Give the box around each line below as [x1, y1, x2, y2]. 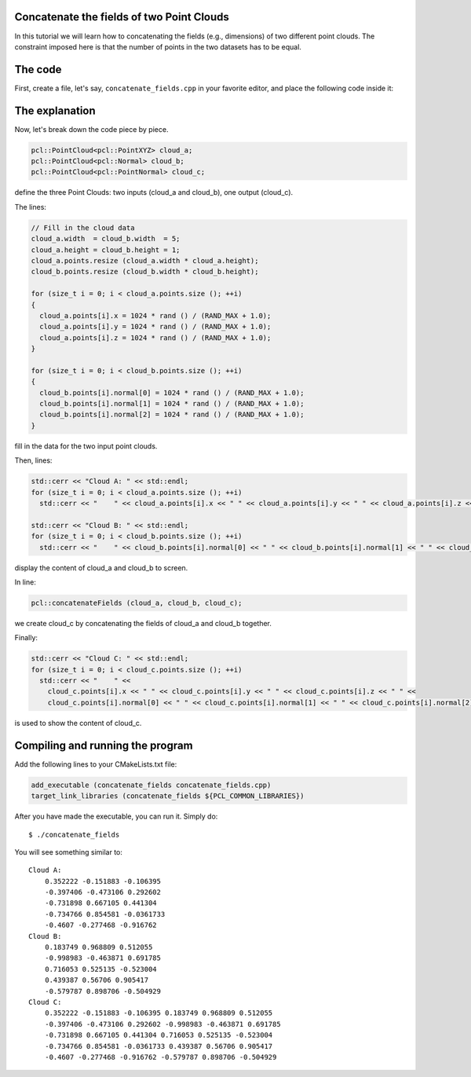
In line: [14, 577, 37, 587]
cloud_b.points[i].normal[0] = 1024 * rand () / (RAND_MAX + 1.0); [39, 388, 305, 397]
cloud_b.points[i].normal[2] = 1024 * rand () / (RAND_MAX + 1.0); [39, 410, 305, 419]
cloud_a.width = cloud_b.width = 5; [31, 234, 181, 244]
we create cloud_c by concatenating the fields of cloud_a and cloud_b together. [14, 618, 272, 628]
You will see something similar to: [14, 847, 123, 856]
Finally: [14, 633, 38, 643]
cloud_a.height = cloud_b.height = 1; [31, 245, 181, 255]
